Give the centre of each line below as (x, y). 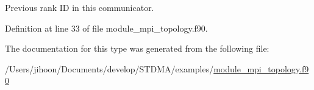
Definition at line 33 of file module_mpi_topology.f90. (106, 28)
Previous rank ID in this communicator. (80, 7)
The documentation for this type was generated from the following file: (137, 48)
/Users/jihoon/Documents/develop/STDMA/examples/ (109, 68)
